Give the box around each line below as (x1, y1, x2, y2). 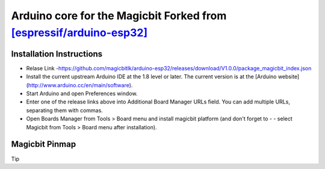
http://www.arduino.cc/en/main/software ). (28, 81, 133, 88)
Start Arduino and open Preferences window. (26, 90, 138, 97)
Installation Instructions (11, 49, 103, 59)
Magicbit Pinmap (11, 139, 76, 150)
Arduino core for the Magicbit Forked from (11, 9, 227, 22)
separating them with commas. (26, 106, 104, 114)
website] (277, 73, 300, 81)
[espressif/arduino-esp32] (11, 26, 148, 39)
